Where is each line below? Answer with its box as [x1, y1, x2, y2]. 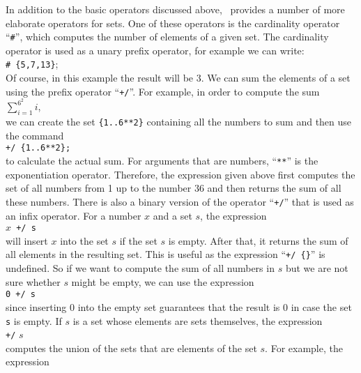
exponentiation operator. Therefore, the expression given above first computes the [6, 167, 355, 181]
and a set [153, 208, 192, 222]
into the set [60, 233, 109, 248]
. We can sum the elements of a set [201, 70, 351, 85]
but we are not [285, 261, 348, 275]
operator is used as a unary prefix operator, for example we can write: [6, 43, 305, 57]
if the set [119, 233, 158, 248]
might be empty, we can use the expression [71, 274, 254, 289]
